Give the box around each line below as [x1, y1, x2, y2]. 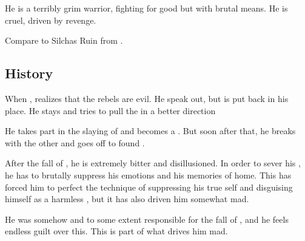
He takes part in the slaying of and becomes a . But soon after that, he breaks [5, 124, 296, 137]
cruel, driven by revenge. [5, 13, 96, 26]
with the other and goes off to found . [5, 136, 145, 149]
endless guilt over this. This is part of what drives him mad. [5, 225, 228, 237]
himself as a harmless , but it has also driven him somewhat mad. [5, 192, 249, 205]
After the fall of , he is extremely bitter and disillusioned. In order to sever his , [5, 157, 301, 169]
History [5, 64, 53, 83]
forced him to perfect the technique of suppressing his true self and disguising [5, 180, 293, 193]
